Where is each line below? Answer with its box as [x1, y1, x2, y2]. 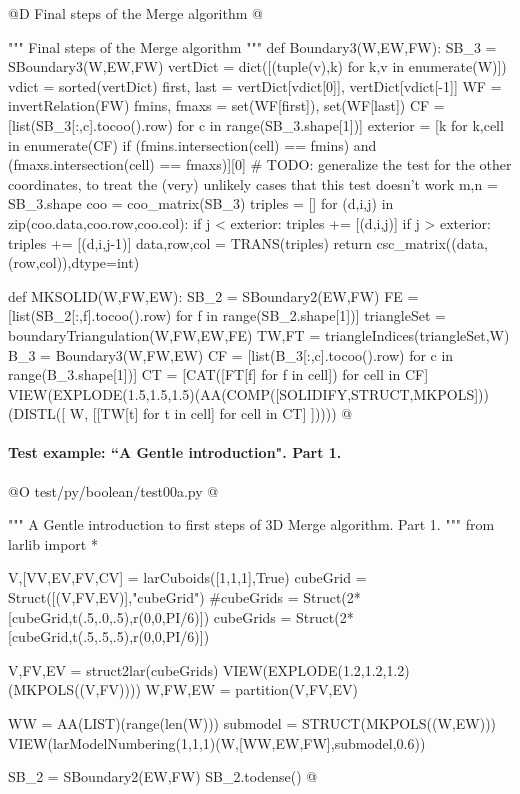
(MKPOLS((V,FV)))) [8, 679, 141, 700]
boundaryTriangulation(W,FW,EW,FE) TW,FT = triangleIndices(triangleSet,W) [8, 324, 510, 345]
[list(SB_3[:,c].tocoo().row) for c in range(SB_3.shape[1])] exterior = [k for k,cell [8, 114, 504, 135]
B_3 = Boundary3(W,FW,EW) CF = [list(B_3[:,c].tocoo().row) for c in [8, 344, 454, 365]
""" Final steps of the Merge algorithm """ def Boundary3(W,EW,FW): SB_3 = [8, 36, 497, 57]
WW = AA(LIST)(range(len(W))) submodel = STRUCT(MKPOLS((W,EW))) [8, 713, 497, 734]
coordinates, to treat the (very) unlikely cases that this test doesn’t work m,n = [8, 173, 498, 194]
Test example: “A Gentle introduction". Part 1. [8, 442, 342, 463]
